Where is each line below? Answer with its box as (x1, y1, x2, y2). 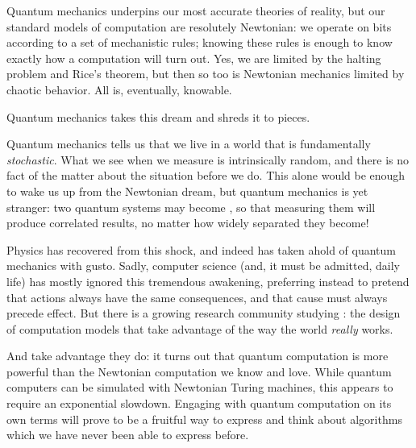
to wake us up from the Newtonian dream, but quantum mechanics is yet (6, 182, 368, 199)
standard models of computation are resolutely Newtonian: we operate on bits (6, 18, 392, 35)
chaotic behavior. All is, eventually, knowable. (6, 81, 232, 97)
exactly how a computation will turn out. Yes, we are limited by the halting (6, 49, 381, 66)
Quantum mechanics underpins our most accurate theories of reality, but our (6, 2, 385, 19)
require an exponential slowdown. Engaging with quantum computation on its (6, 395, 392, 412)
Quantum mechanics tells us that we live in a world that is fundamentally (6, 135, 371, 152)
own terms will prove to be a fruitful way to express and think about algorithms (6, 410, 402, 427)
